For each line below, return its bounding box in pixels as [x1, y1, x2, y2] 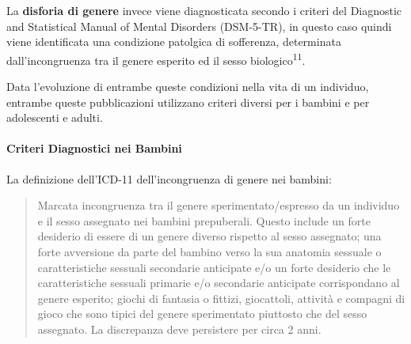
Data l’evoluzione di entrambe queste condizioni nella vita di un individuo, [6, 78, 369, 95]
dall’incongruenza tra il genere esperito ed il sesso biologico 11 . [6, 49, 306, 68]
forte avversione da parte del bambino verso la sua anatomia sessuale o [37, 243, 382, 259]
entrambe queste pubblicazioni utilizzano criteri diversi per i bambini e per [6, 93, 370, 110]
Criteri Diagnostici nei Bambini [6, 140, 182, 157]
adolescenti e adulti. [6, 109, 103, 126]
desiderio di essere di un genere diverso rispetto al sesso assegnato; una [37, 228, 382, 244]
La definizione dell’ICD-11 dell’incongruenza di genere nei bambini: [6, 170, 332, 187]
